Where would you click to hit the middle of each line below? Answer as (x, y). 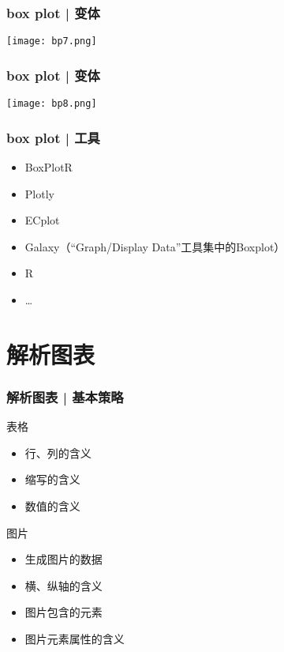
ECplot (42, 220)
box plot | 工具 (53, 137)
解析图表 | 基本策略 (65, 396)
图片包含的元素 (64, 612)
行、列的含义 (58, 452)
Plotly (39, 193)
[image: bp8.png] (52, 104)
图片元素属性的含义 (75, 638)
